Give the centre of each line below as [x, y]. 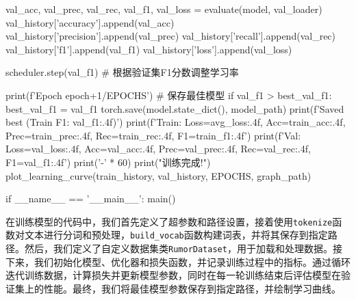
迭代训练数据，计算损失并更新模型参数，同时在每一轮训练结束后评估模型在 [173, 275]
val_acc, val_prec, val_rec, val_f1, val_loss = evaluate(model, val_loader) [164, 9]
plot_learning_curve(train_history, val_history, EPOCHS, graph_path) [158, 175]
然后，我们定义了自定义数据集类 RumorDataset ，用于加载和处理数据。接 [183, 248]
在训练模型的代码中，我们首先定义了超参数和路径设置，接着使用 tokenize [169, 221]
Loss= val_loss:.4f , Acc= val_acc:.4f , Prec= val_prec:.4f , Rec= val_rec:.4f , [158, 149]
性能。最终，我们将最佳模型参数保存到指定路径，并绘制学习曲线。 [192, 288]
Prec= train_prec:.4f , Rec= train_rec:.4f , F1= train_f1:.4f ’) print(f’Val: [153, 135]
